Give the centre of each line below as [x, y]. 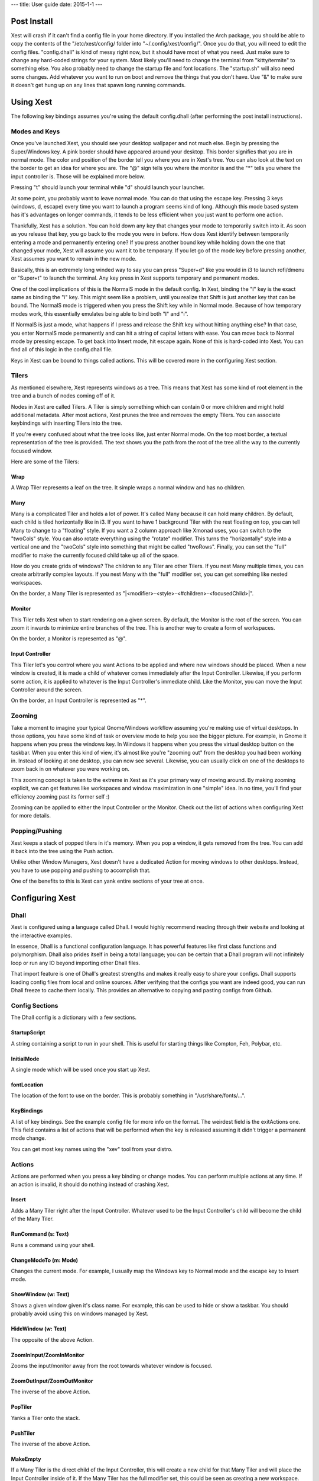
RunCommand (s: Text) [40, 1234]
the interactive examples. [42, 935]
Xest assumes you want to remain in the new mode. [74, 259]
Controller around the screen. [47, 690]
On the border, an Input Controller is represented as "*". [79, 701]
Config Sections [35, 1005]
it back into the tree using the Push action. [62, 851]
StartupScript [28, 1033]
